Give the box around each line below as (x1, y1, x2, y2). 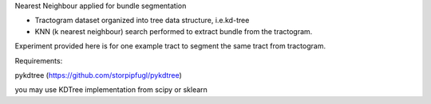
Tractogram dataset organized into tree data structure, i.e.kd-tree (34, 16, 250, 25)
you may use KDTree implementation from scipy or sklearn (14, 85, 208, 94)
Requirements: (14, 56, 63, 65)
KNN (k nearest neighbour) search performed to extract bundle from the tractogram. (34, 26, 313, 36)
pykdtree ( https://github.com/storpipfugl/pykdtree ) (14, 70, 183, 79)
